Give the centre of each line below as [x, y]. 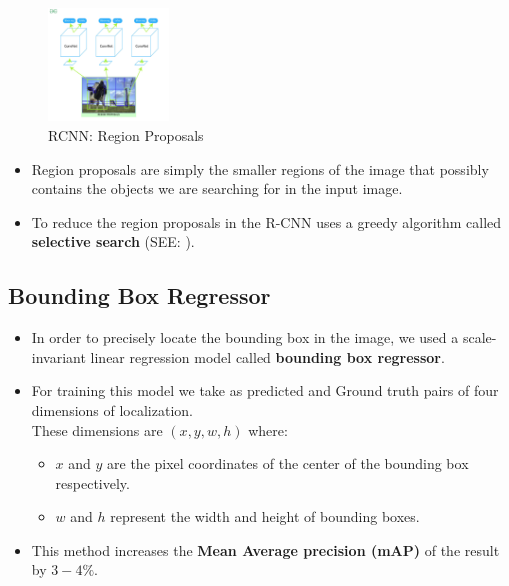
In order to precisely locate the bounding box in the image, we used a [245, 337]
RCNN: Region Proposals [126, 134]
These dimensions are [97, 429]
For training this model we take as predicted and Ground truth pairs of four [265, 390]
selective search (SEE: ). [113, 241]
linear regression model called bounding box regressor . [267, 356]
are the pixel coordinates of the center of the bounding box [288, 463]
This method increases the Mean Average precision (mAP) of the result [265, 549]
